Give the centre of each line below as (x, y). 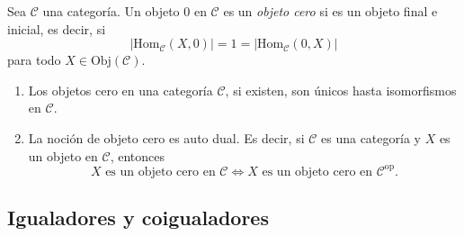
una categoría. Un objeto (111, 11)
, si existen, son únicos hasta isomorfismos (341, 90)
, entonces (137, 155)
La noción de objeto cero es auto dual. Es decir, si (166, 137)
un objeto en (63, 155)
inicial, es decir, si (57, 28)
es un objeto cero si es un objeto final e (330, 11)
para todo (34, 60)
